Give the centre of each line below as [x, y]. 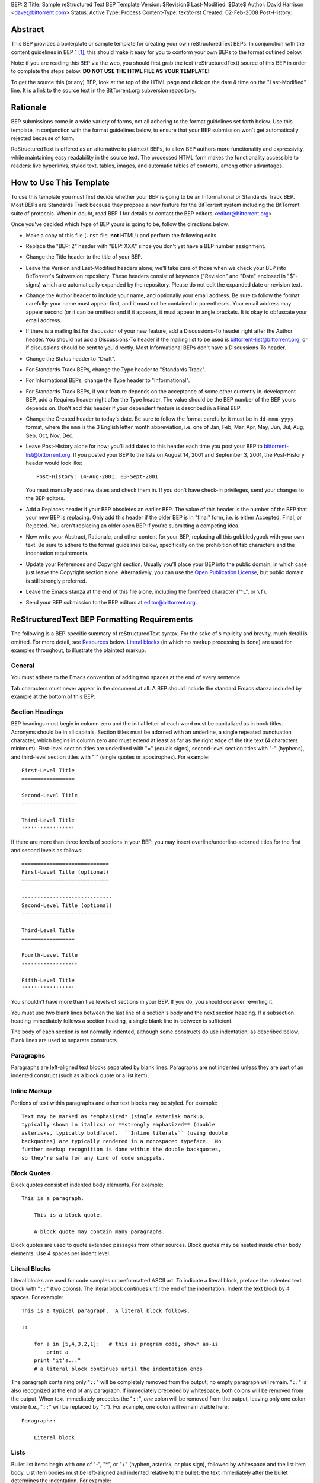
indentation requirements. [57, 553]
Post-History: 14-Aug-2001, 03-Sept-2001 [97, 477]
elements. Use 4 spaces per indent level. [61, 1253]
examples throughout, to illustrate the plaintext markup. [79, 650]
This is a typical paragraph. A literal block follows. [106, 1311]
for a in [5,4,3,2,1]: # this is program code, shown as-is [126, 1344]
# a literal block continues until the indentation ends [118, 1369]
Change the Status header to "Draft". [71, 358]
